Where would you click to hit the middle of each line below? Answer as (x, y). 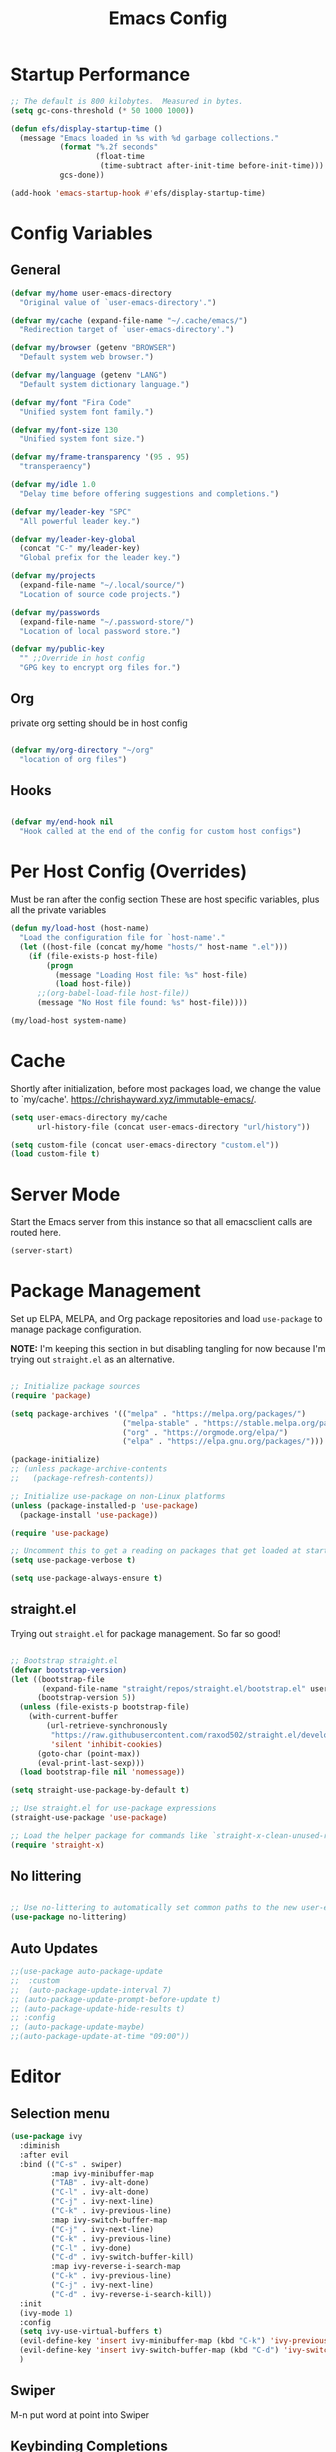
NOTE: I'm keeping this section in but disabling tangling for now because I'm (168, 1349)
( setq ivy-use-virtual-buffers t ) (91, 2332)
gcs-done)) (82, 175)
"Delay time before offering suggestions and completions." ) (149, 493)
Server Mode (65, 1194)
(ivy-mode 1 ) (46, 2313)
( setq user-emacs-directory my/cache (89, 1117)
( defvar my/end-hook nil (62, 822)
